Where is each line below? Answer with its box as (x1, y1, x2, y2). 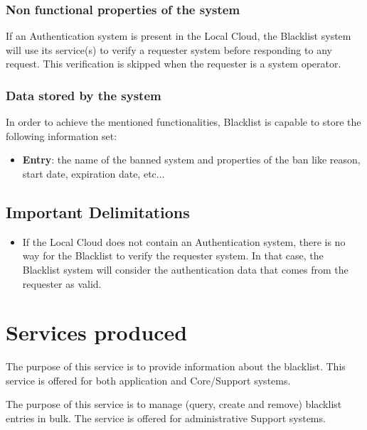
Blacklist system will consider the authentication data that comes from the (22, 262, 349, 276)
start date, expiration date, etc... (22, 166, 165, 181)
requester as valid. (22, 276, 102, 291)
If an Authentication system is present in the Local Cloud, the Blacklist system (6, 28, 351, 43)
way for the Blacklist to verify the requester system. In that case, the (22, 248, 324, 263)
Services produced (6, 318, 188, 347)
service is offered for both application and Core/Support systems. (6, 372, 291, 387)
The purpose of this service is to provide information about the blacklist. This (6, 359, 346, 374)
